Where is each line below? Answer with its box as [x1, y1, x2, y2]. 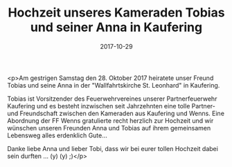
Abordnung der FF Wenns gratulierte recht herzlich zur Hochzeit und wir [7, 116, 214, 125]
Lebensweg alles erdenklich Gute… [7, 131, 107, 139]
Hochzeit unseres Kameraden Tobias [8, 5, 225, 21]
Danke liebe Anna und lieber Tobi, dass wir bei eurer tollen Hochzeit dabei [7, 144, 218, 153]
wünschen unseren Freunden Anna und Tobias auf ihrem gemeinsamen [7, 124, 211, 132]
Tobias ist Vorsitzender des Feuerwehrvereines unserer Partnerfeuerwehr [7, 95, 217, 103]
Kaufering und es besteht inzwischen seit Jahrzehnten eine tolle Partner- [7, 101, 216, 110]
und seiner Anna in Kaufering [30, 19, 203, 35]
